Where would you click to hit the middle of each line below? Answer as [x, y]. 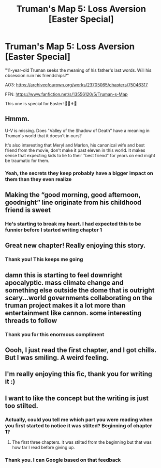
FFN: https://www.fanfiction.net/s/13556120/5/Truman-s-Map [66, 94]
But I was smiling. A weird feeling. [57, 358]
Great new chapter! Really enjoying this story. [75, 246]
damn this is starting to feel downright [64, 275]
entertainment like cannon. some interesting [73, 313]
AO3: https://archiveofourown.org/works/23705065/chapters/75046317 [77, 85]
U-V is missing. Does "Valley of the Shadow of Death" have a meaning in [77, 130]
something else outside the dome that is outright [80, 290]
